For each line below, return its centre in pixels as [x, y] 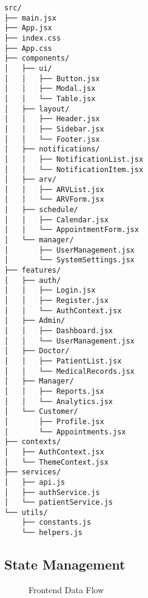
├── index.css [33, 38]
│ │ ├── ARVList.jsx [54, 189]
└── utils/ [26, 512]
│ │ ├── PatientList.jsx [63, 361]
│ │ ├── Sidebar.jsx [54, 129]
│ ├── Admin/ [35, 321]
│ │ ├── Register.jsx [56, 301]
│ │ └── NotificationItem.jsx [74, 169]
